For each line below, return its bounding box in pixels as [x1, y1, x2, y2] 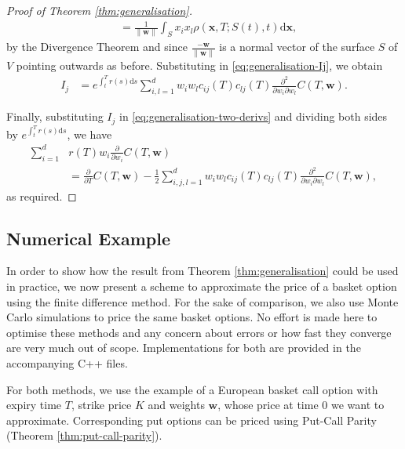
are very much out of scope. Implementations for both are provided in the [6, 339, 361, 356]
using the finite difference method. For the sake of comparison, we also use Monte [6, 293, 399, 310]
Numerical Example [6, 226, 171, 250]
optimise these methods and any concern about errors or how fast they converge [6, 324, 392, 340]
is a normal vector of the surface [219, 38, 375, 55]
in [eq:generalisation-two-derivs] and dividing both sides [119, 108, 388, 125]
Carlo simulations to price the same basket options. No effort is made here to [6, 309, 378, 325]
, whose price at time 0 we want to [217, 396, 385, 413]
